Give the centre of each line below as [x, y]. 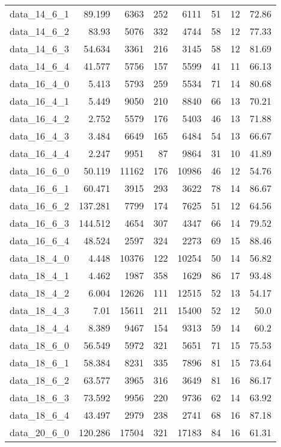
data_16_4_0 [40, 83]
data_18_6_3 [40, 397]
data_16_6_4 [40, 240]
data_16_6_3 [40, 223]
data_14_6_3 [40, 48]
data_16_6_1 [40, 188]
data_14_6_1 [40, 14]
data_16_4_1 [40, 101]
